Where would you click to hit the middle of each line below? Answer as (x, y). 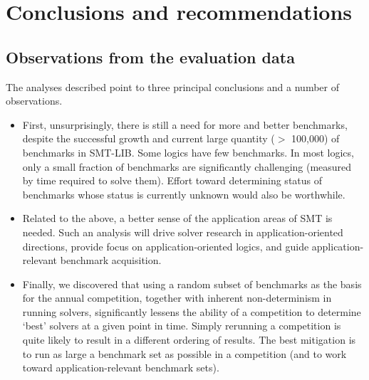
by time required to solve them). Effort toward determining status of (172, 180)
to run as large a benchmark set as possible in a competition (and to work (184, 353)
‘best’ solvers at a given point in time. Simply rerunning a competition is (182, 326)
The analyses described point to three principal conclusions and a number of (173, 86)
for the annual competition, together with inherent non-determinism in (177, 298)
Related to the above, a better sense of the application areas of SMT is (177, 218)
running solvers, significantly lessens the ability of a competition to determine (192, 311)
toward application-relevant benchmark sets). (121, 368)
